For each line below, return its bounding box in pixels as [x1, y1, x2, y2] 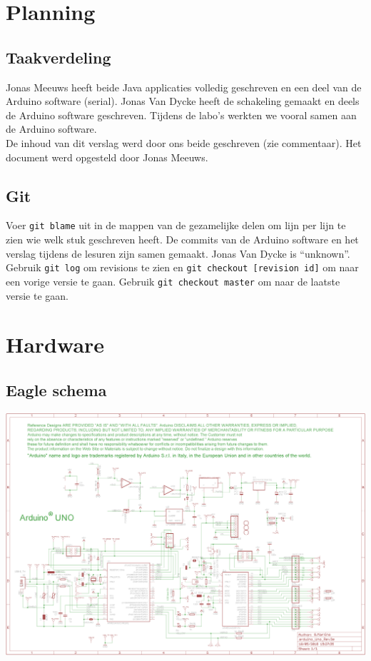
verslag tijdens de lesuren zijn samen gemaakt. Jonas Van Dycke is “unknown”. [6, 246, 350, 261]
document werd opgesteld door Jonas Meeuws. [6, 149, 208, 164]
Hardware [6, 330, 105, 359]
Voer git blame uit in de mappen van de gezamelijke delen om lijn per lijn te [6, 218, 346, 233]
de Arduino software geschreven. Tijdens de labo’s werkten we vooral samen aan [6, 107, 357, 122]
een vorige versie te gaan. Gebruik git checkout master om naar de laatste [6, 273, 340, 288]
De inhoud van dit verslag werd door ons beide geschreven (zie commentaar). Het [6, 135, 362, 150]
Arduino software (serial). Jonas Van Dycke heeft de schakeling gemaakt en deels [6, 94, 360, 109]
